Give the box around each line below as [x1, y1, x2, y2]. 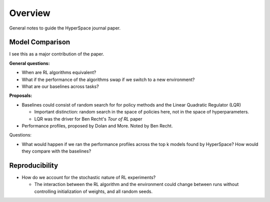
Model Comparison [9, 38, 70, 46]
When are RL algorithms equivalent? [21, 69, 96, 75]
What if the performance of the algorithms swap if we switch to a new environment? [21, 76, 195, 82]
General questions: [9, 60, 50, 66]
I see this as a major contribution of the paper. [9, 51, 104, 57]
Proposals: [9, 92, 32, 98]
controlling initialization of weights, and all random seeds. [34, 188, 152, 194]
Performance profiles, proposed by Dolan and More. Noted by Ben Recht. [21, 122, 173, 128]
